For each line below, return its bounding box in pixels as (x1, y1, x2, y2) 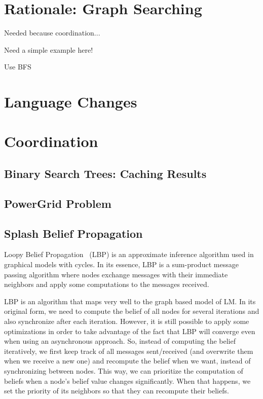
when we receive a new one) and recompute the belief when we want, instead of (4, 355, 251, 366)
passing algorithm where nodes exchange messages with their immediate (4, 269, 228, 279)
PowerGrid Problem (4, 195, 111, 211)
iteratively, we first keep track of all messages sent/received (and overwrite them (4, 345, 253, 356)
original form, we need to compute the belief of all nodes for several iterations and (4, 306, 259, 316)
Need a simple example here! (4, 44, 93, 55)
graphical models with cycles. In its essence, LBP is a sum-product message (4, 259, 239, 270)
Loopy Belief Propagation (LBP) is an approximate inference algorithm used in (4, 249, 254, 260)
